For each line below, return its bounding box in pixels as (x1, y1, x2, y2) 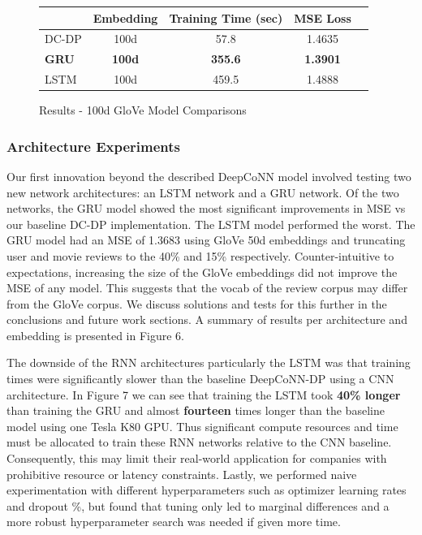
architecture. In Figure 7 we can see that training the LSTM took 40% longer (6, 386, 401, 403)
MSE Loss (294, 9, 351, 26)
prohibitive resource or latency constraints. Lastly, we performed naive (6, 465, 357, 482)
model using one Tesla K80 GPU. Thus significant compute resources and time (6, 417, 398, 434)
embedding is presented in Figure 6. (6, 326, 184, 343)
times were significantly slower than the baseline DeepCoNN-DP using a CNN (6, 370, 394, 387)
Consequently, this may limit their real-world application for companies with (6, 450, 387, 467)
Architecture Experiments (6, 136, 181, 156)
